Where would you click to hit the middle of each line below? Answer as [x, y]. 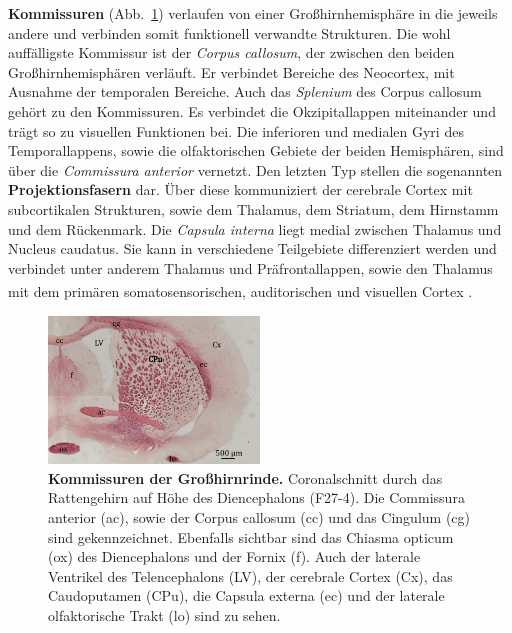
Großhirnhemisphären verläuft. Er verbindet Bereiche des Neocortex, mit [231, 71]
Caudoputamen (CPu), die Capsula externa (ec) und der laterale [246, 595]
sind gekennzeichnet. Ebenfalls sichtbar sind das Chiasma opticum [251, 536]
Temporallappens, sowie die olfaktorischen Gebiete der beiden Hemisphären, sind [256, 150]
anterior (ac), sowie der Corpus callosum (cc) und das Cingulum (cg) [259, 517]
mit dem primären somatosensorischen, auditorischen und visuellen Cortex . [240, 290]
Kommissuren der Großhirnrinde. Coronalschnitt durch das [245, 477]
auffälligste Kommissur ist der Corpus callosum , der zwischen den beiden [231, 52]
